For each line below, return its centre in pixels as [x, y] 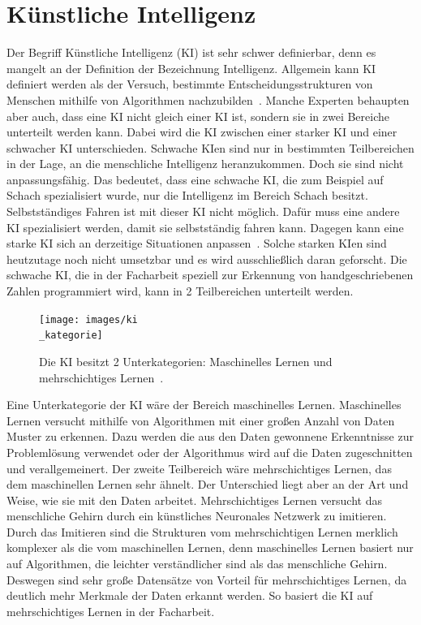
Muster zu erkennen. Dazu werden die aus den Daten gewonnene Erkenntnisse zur [210, 436]
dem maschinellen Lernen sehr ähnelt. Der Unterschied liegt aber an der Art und [208, 484]
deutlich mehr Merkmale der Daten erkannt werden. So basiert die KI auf [190, 595]
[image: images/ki [88, 319]
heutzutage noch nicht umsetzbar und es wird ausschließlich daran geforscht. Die [207, 259]
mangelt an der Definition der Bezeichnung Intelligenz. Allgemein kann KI [191, 68]
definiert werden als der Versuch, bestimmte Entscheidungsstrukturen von [190, 84]
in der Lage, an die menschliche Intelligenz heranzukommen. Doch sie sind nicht [205, 164]
